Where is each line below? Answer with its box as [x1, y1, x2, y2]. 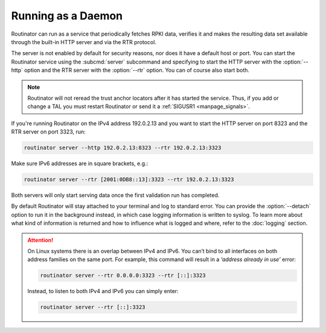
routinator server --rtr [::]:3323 [40, 304, 145, 311]
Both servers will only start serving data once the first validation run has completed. [11, 192, 220, 199]
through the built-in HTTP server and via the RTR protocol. [11, 38, 157, 45]
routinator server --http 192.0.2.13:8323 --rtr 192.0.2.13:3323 [24, 144, 222, 151]
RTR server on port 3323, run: [11, 128, 86, 135]
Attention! [27, 236, 54, 244]
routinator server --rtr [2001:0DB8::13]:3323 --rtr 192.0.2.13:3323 [24, 176, 234, 183]
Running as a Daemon [11, 9, 123, 22]
